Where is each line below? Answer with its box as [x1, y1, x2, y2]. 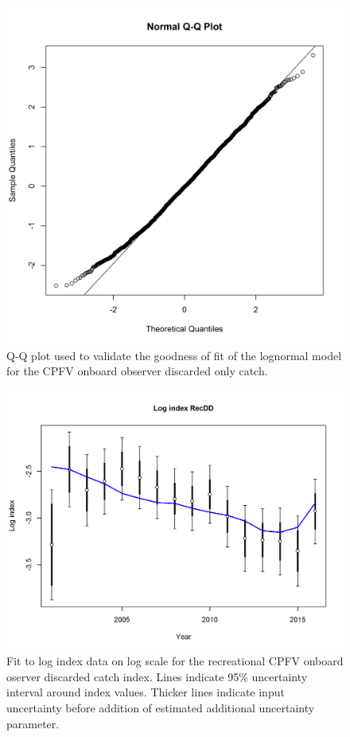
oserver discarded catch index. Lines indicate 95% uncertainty [6, 668, 308, 684]
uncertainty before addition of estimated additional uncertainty [6, 700, 315, 716]
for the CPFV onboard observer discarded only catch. [6, 363, 268, 379]
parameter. [6, 715, 60, 731]
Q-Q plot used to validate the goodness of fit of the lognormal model [6, 347, 342, 363]
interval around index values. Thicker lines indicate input [6, 684, 285, 700]
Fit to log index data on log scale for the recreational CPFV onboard [6, 653, 344, 669]
